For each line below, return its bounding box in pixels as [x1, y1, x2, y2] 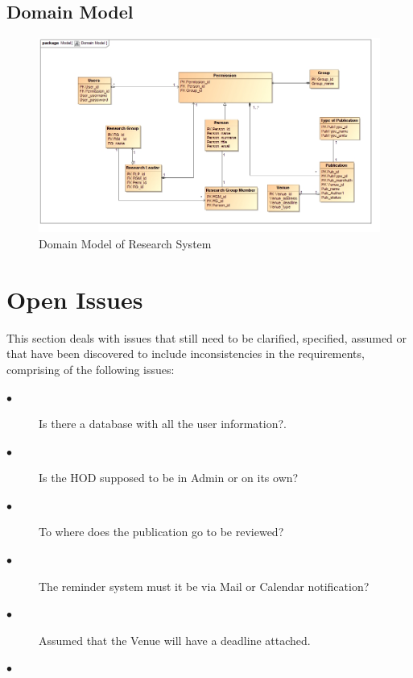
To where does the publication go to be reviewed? [39, 523, 284, 540]
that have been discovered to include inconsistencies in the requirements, [6, 345, 365, 362]
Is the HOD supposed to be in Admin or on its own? [39, 469, 299, 486]
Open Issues [6, 282, 143, 315]
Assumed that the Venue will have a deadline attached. [39, 631, 311, 648]
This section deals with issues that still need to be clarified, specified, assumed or [6, 329, 407, 346]
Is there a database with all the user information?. [39, 415, 287, 432]
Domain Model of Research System [39, 235, 212, 252]
